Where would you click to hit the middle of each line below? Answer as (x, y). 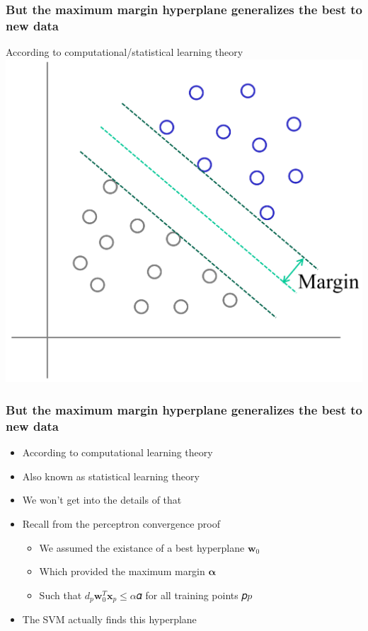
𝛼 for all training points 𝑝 (192, 595)
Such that (61, 595)
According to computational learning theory (117, 452)
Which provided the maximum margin (122, 571)
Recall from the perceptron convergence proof (121, 523)
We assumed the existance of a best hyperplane (142, 547)
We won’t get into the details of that (102, 500)
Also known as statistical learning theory (111, 476)
